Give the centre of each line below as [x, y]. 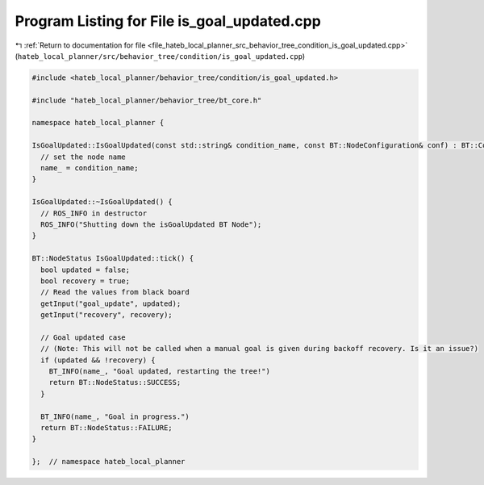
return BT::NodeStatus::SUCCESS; [115, 383]
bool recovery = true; [86, 281]
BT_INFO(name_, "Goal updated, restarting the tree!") [159, 372]
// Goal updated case [83, 337]
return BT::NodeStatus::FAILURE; [106, 428]
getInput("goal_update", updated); [111, 303]
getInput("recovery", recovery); [106, 315]
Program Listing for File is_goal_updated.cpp [168, 21]
